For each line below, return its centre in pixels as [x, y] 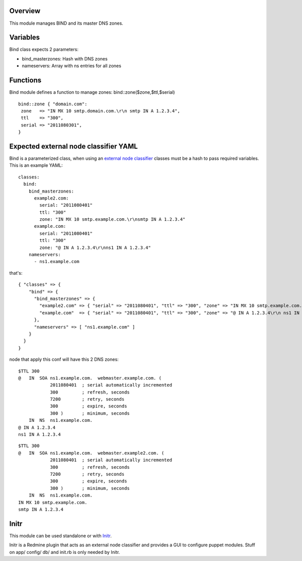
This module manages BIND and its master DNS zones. [66, 23]
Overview [25, 11]
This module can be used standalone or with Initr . [60, 536]
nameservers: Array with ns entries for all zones [72, 66]
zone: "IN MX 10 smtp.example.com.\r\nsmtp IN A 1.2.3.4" [112, 220]
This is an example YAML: [36, 165]
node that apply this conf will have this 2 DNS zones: [64, 359]
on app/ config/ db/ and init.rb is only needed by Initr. [65, 552]
